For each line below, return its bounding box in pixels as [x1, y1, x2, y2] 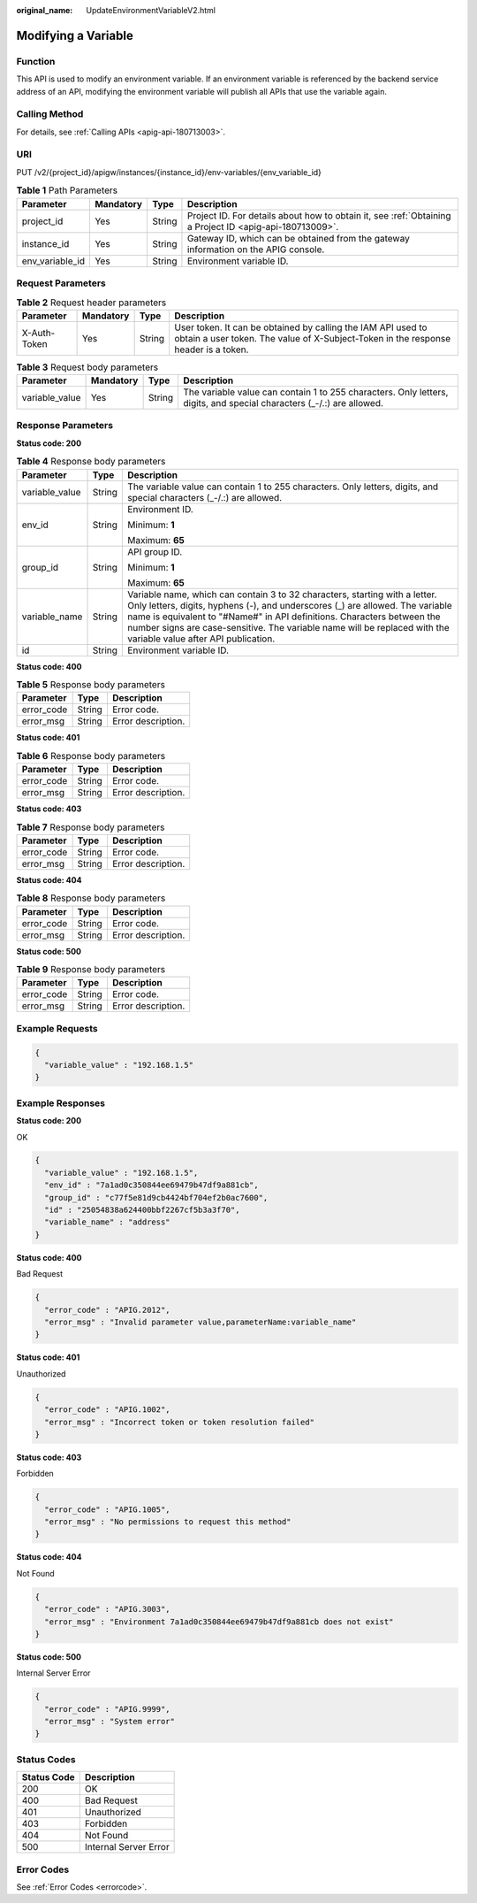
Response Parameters [16, 419, 114, 432]
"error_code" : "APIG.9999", [44, 1704, 171, 1714]
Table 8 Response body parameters [16, 892, 166, 904]
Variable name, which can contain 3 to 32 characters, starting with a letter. [127, 588, 437, 601]
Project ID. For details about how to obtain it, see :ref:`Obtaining [186, 209, 451, 221]
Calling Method [16, 108, 84, 120]
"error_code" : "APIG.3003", [44, 1604, 171, 1615]
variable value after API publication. [127, 633, 276, 645]
